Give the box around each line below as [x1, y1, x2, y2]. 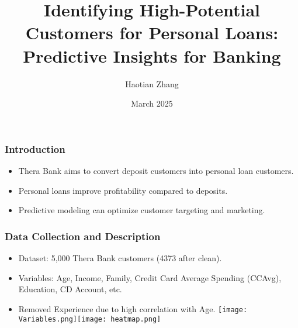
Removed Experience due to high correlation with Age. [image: [18, 302, 248, 315]
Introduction [5, 141, 65, 156]
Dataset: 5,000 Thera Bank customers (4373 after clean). [18, 251, 222, 264]
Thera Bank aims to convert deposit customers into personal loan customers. [18, 164, 294, 176]
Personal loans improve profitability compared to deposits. [18, 184, 228, 196]
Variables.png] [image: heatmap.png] [18, 315, 161, 324]
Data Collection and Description [5, 228, 161, 243]
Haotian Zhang [125, 77, 179, 90]
